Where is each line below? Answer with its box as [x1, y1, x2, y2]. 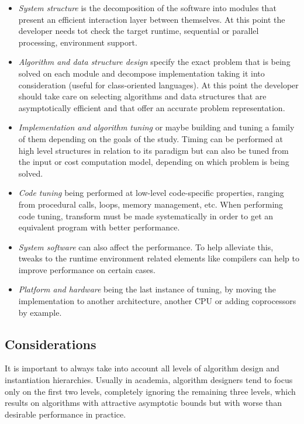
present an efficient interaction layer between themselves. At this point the [18, 13, 285, 25]
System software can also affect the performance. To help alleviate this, [18, 240, 274, 253]
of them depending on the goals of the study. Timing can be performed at [18, 132, 283, 144]
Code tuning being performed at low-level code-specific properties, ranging [18, 187, 284, 199]
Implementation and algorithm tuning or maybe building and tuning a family [18, 121, 295, 133]
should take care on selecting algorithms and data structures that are [18, 90, 267, 102]
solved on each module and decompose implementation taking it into [18, 67, 265, 79]
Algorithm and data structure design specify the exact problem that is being [18, 56, 291, 68]
